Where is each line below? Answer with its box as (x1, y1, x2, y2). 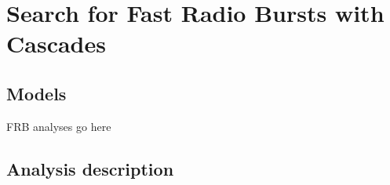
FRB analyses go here (6, 118, 111, 134)
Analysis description (6, 156, 174, 180)
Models (6, 81, 67, 105)
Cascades (6, 27, 106, 60)
